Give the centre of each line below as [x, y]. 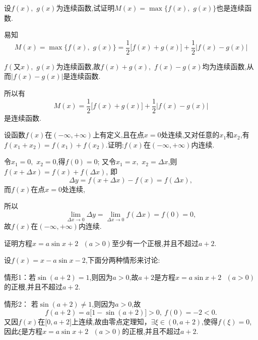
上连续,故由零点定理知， [111, 321]
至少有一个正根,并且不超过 [155, 243]
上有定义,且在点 [118, 135]
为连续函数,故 [78, 66]
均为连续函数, [224, 66]
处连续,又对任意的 [190, 135]
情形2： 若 [21, 304]
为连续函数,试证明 [85, 8]
